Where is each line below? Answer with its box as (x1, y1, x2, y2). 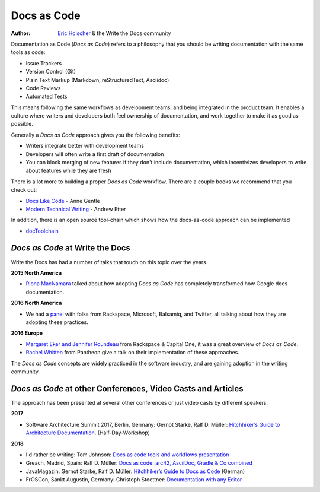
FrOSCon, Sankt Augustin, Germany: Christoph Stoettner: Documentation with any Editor (25, 475, 242, 483)
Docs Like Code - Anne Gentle (25, 197, 100, 204)
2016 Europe (11, 329, 43, 337)
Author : (11, 30, 31, 37)
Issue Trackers (25, 59, 62, 66)
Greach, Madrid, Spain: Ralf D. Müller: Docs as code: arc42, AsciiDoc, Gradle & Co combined (25, 459, 253, 466)
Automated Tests (25, 93, 68, 100)
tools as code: (11, 49, 46, 56)
